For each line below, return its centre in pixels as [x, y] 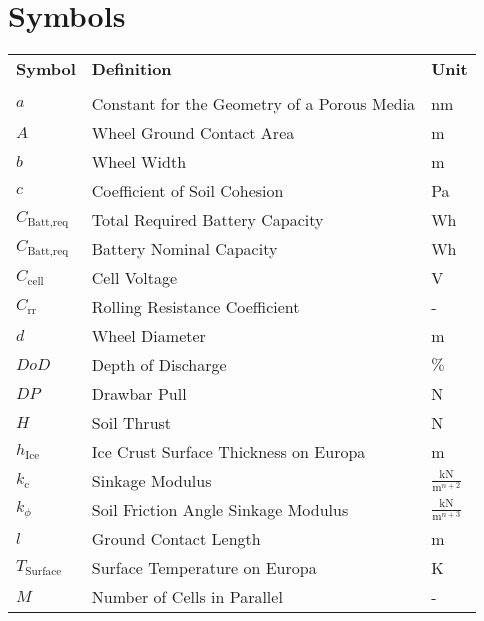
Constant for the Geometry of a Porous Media [253, 104]
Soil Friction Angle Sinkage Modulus [220, 510]
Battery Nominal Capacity [184, 249]
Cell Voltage [134, 278]
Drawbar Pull [139, 394]
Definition [131, 69]
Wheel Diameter [148, 336]
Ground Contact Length [176, 539]
